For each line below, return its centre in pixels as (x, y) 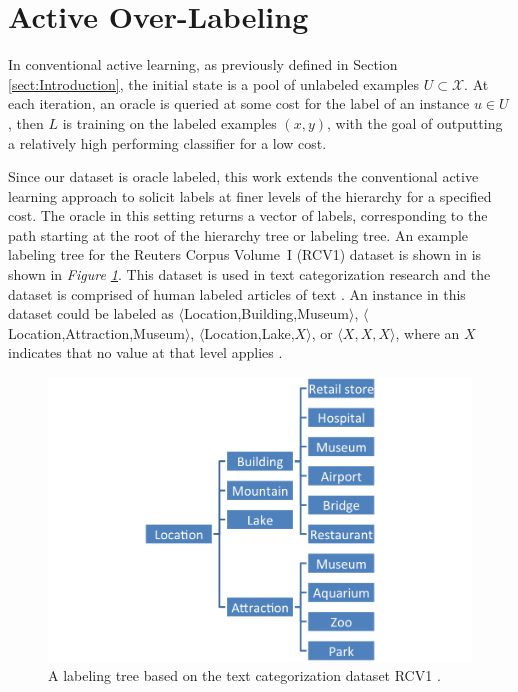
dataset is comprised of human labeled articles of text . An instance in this (237, 293)
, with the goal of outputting (415, 122)
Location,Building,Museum (266, 313)
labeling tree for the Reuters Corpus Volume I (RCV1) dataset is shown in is (245, 254)
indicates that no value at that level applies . (145, 352)
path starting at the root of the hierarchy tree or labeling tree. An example (238, 234)
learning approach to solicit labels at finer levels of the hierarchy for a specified (250, 195)
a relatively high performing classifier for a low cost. (167, 142)
